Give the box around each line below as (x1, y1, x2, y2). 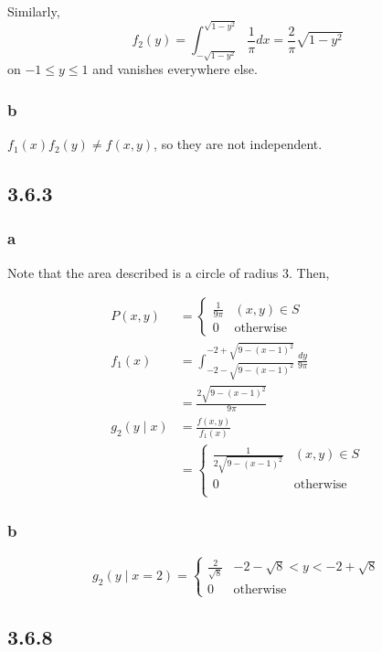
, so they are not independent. (154, 134, 323, 154)
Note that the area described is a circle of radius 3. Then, (7, 262, 330, 282)
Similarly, (7, 2, 60, 20)
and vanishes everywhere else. (92, 59, 258, 79)
